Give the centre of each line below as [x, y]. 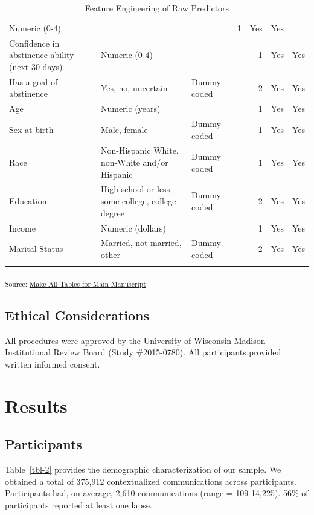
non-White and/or [134, 162]
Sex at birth [31, 129]
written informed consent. [53, 364]
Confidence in [34, 43]
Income [22, 228]
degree [112, 212]
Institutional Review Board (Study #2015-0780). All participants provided [143, 352]
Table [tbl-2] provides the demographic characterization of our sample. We [143, 469]
